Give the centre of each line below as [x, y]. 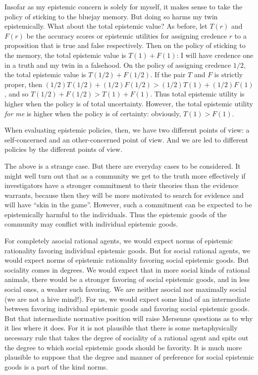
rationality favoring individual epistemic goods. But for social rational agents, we [128, 250]
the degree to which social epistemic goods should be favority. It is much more [123, 347]
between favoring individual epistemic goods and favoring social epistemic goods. [127, 308]
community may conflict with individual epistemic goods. [91, 224]
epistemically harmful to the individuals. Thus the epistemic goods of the [116, 214]
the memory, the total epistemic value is [65, 55]
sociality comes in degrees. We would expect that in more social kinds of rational [127, 269]
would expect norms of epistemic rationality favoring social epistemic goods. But [127, 260]
